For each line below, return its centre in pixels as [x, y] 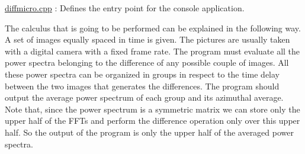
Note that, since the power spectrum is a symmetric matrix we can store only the [152, 109]
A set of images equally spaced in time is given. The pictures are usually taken [147, 39]
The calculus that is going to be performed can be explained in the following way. [153, 28]
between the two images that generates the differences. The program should [142, 86]
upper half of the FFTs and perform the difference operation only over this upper [152, 121]
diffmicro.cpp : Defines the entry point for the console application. [125, 8]
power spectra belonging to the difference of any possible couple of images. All [147, 62]
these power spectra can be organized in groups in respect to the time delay [142, 74]
